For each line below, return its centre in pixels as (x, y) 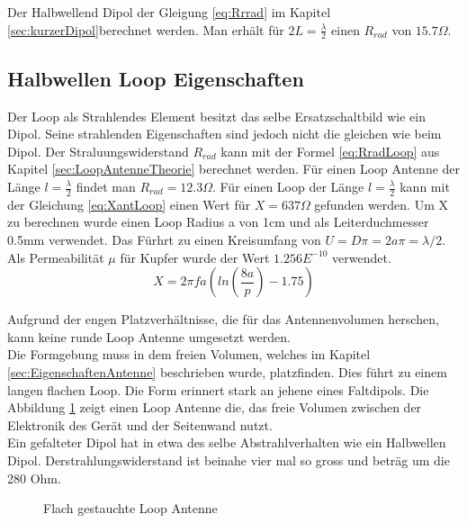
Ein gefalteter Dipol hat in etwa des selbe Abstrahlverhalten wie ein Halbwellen (227, 442)
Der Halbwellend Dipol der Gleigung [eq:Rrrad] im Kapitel (169, 12)
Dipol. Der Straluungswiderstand (98, 151)
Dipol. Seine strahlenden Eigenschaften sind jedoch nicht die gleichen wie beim (225, 134)
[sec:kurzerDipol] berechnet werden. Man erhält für (146, 29)
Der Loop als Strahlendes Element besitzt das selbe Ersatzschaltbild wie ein (216, 116)
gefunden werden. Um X (381, 204)
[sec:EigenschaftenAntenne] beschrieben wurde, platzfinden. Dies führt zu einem (227, 371)
